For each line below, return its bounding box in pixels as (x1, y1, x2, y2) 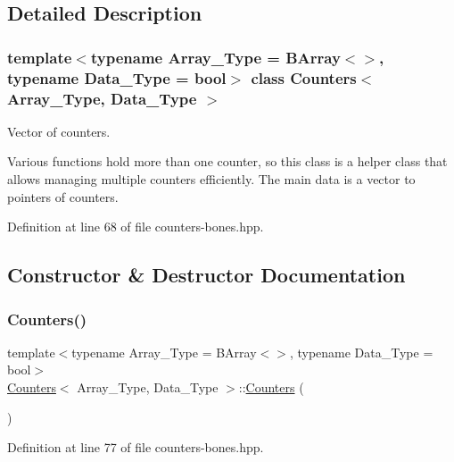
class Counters (251, 66, 357, 88)
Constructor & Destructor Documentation (7, 261, 406, 289)
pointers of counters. (7, 187, 119, 206)
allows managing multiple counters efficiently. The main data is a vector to (7, 170, 416, 189)
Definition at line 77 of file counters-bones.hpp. (7, 438, 264, 457)
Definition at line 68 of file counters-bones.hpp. (7, 217, 264, 236)
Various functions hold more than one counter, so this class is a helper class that (7, 152, 448, 171)
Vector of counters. (7, 122, 111, 140)
